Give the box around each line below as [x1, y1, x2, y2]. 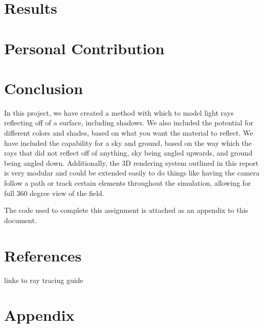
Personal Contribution [4, 37, 165, 58]
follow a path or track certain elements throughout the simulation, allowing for [4, 178, 251, 188]
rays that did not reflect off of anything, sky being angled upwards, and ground [4, 147, 253, 158]
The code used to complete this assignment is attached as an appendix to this [4, 205, 248, 215]
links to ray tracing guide [4, 274, 83, 285]
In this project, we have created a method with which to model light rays [4, 107, 234, 118]
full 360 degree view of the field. [4, 187, 104, 198]
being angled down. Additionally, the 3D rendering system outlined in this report [4, 157, 259, 168]
